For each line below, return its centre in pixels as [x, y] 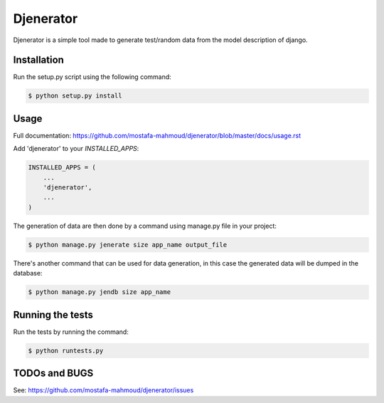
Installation [38, 60]
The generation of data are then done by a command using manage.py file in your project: [145, 226]
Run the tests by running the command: [71, 332]
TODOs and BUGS [53, 373]
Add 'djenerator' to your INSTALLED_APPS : [76, 149]
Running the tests [53, 314]
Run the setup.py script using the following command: [92, 77]
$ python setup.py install [75, 96]
